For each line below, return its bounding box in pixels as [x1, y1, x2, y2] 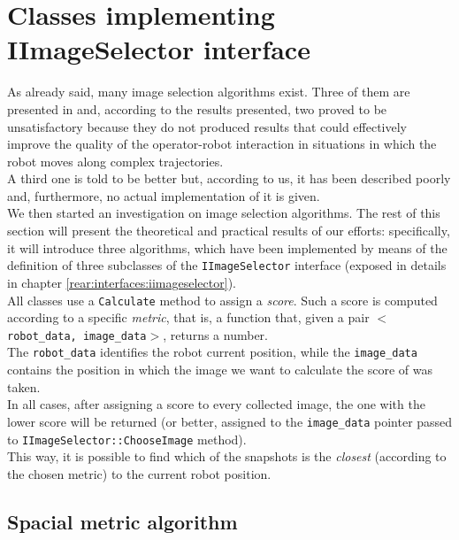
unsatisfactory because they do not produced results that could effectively [7, 117, 408, 135]
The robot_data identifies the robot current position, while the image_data [7, 343, 417, 361]
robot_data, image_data [7, 329, 147, 343]
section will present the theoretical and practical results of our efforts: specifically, [7, 221, 450, 240]
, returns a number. [163, 325, 268, 343]
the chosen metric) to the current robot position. [7, 464, 272, 482]
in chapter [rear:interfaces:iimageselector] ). [7, 273, 236, 291]
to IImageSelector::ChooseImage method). [7, 429, 247, 448]
